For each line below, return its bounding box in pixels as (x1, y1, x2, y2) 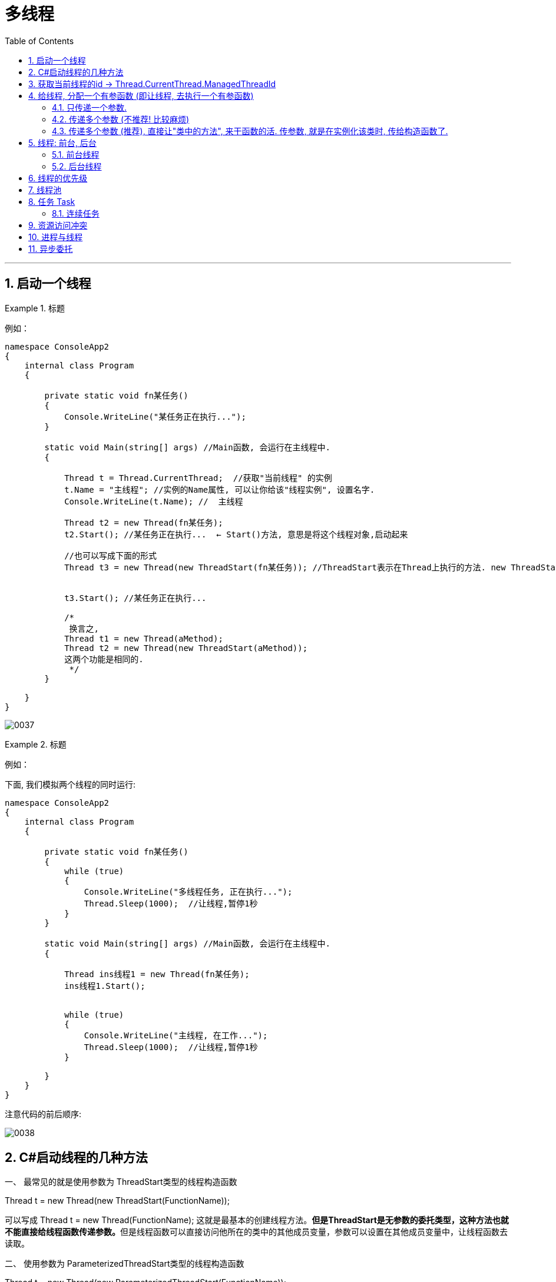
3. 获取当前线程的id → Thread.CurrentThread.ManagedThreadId (28, 78, 276, 89)
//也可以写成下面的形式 (64, 550, 157, 560)
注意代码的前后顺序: (5, 1108, 82, 1119)
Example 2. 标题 (5, 739, 67, 749)
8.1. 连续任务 (52, 208, 100, 218)
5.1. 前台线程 (52, 149, 100, 160)
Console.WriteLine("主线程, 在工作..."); (84, 1030, 268, 1040)
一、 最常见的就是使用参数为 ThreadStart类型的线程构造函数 (5, 1177, 237, 1187)
